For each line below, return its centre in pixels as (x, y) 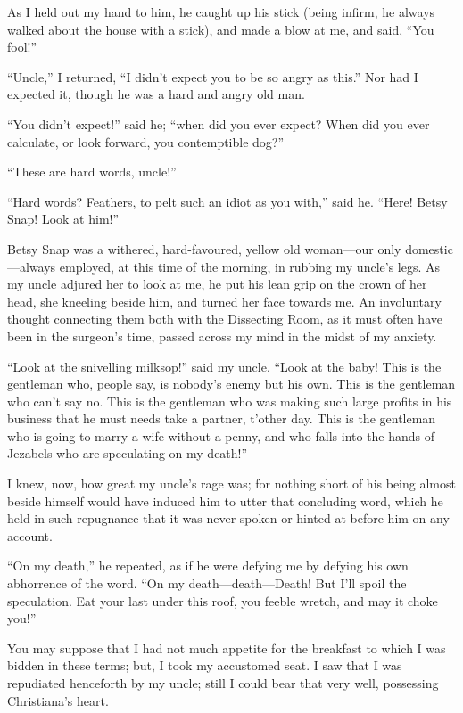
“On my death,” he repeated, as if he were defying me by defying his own (208, 565)
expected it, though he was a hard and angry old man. (156, 94)
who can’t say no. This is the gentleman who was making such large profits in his (230, 401)
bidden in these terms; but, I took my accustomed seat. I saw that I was (205, 665)
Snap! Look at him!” (63, 219)
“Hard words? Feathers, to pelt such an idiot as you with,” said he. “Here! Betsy (227, 201)
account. (30, 535)
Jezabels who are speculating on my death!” (128, 453)
